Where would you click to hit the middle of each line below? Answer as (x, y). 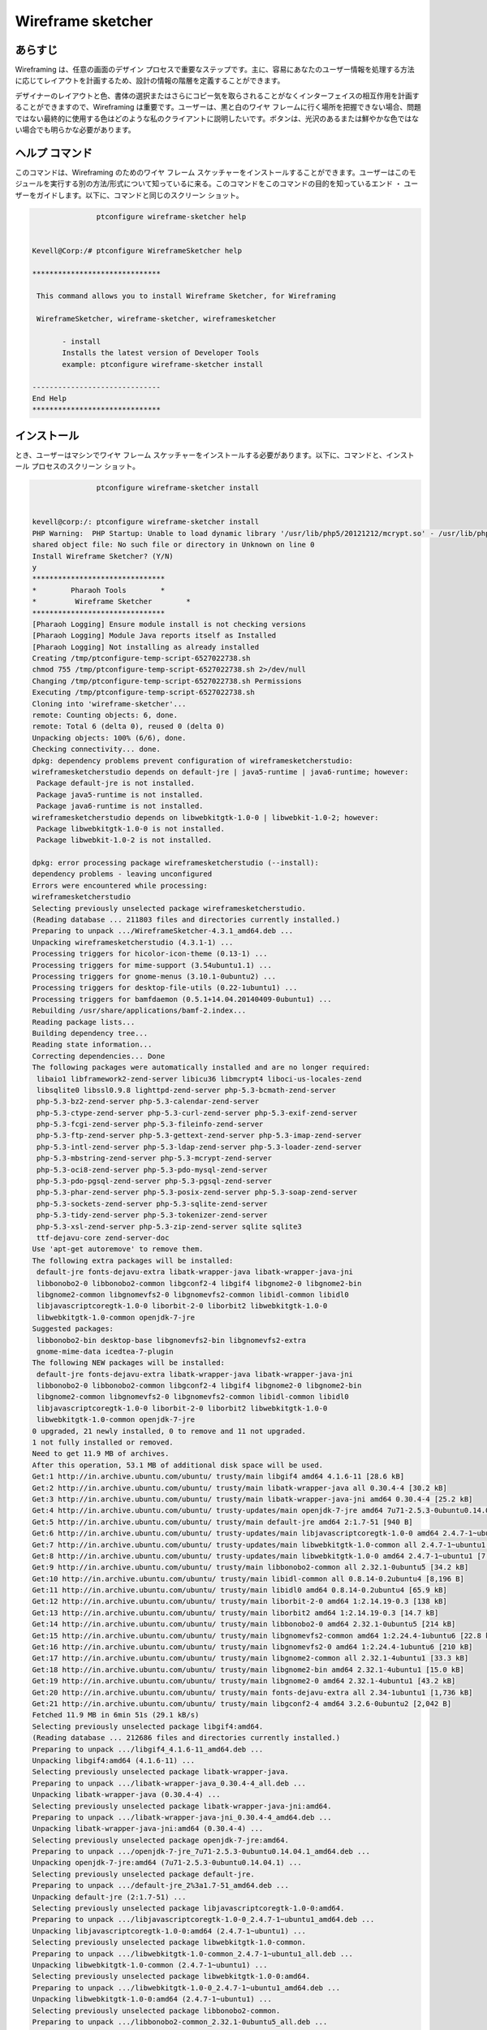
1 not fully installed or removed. (103, 1443)
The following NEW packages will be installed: (128, 1363)
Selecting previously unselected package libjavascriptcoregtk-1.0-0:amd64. (188, 1909)
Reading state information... (92, 1045)
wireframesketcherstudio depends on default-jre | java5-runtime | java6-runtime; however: (220, 772)
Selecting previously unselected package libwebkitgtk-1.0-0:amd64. (171, 1976)
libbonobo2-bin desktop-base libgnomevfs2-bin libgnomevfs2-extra (172, 1340)
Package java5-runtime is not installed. (120, 795)
